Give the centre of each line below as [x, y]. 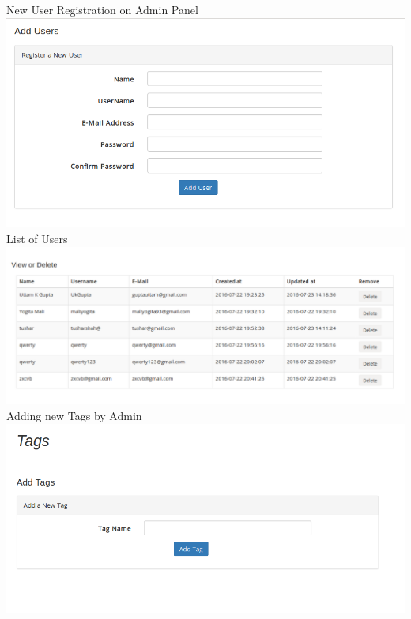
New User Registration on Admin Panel [102, 9]
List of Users [37, 238]
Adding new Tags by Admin [74, 416]
